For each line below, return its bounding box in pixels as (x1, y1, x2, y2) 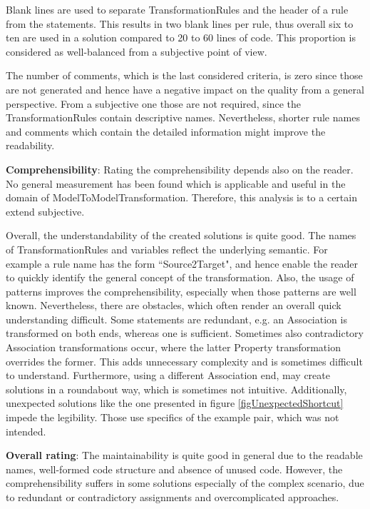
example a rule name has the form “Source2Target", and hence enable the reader (6, 256, 358, 271)
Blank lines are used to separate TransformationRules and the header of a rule (6, 2, 349, 16)
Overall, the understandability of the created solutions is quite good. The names (6, 228, 356, 243)
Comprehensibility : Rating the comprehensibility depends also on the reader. (6, 161, 354, 176)
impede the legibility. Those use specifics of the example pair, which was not (6, 410, 339, 425)
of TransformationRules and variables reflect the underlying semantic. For (6, 241, 328, 256)
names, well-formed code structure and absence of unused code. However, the (6, 461, 343, 476)
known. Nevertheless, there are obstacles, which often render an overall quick (6, 298, 341, 313)
